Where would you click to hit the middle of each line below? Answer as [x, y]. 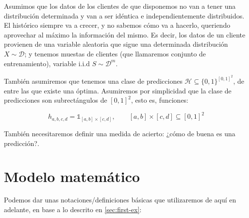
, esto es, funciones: [160, 100]
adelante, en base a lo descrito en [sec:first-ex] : [73, 209]
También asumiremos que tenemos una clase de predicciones [93, 81]
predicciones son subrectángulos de [56, 100]
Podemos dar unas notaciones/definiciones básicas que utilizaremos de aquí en [120, 200]
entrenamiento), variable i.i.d [47, 63]
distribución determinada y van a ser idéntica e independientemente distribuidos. [124, 15]
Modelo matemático [72, 176]
